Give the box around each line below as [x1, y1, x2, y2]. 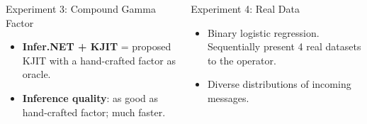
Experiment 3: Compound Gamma [6, 1, 156, 16]
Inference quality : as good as [22, 90, 158, 105]
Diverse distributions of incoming [207, 77, 351, 91]
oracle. [22, 67, 51, 81]
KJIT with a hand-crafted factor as [22, 52, 176, 67]
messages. [207, 90, 249, 105]
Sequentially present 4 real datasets [207, 39, 361, 54]
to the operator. [207, 52, 276, 67]
